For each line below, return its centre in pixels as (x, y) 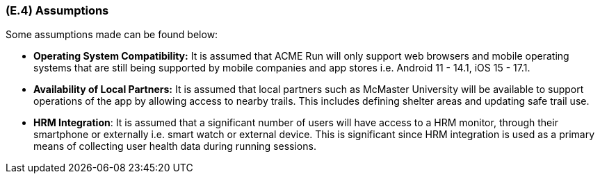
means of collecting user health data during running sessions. (175, 146)
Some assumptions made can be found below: (112, 35)
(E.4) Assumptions (57, 10)
